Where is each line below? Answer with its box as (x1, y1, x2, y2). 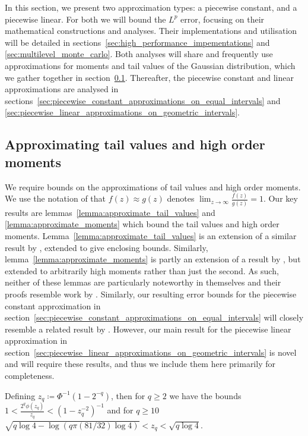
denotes (167, 192, 195, 205)
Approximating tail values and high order (5, 135, 265, 153)
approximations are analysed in (5, 83, 119, 95)
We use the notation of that (5, 192, 106, 205)
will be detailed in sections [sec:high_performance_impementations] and (5, 36, 270, 48)
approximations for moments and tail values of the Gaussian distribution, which (5, 59, 296, 71)
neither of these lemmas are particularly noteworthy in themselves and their (5, 276, 281, 288)
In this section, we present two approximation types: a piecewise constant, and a (5, 1, 297, 13)
